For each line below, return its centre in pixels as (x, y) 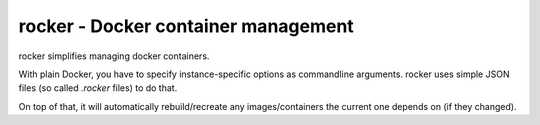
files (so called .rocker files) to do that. (98, 88)
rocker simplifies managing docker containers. (114, 56)
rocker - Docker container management (186, 26)
